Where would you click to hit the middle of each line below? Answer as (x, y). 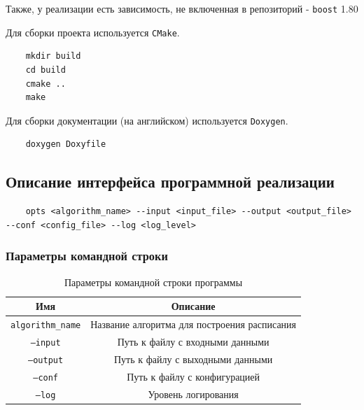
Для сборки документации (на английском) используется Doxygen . (147, 120)
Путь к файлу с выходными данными (194, 359)
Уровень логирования (193, 394)
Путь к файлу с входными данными (193, 341)
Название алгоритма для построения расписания (194, 324)
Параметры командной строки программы (153, 282)
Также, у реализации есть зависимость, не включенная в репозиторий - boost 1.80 (182, 8)
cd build (45, 70)
